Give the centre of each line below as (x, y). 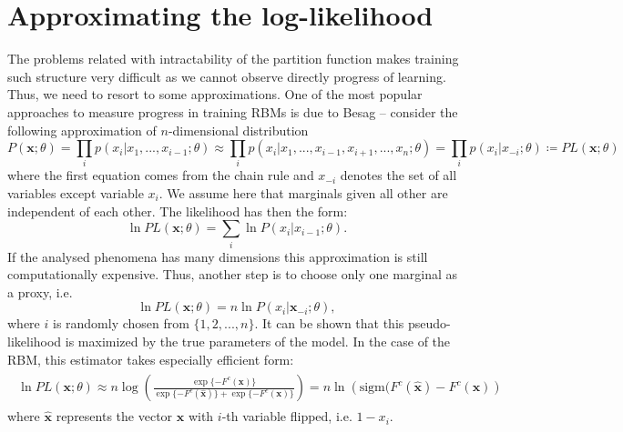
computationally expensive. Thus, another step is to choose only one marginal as (233, 274)
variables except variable (76, 193)
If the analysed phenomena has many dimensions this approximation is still (218, 256)
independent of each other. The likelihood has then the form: (178, 211)
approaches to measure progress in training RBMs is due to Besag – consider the (233, 111)
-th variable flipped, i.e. (287, 416)
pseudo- (429, 323)
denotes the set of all (398, 175)
